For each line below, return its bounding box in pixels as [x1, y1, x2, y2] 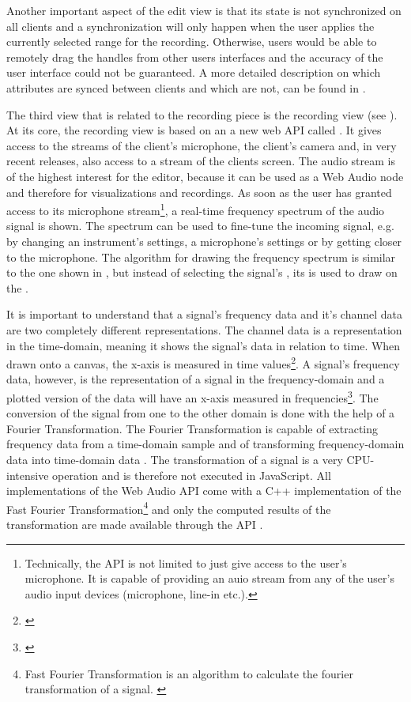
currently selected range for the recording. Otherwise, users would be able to [6, 33, 377, 50]
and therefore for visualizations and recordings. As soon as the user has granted [6, 183, 392, 200]
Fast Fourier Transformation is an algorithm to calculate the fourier [25, 665, 353, 681]
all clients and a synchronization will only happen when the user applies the [6, 17, 375, 34]
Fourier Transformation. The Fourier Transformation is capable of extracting [6, 420, 379, 436]
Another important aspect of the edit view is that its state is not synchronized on [6, 2, 402, 18]
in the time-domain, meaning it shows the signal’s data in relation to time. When [6, 337, 401, 353]
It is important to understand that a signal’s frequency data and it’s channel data [6, 306, 403, 323]
